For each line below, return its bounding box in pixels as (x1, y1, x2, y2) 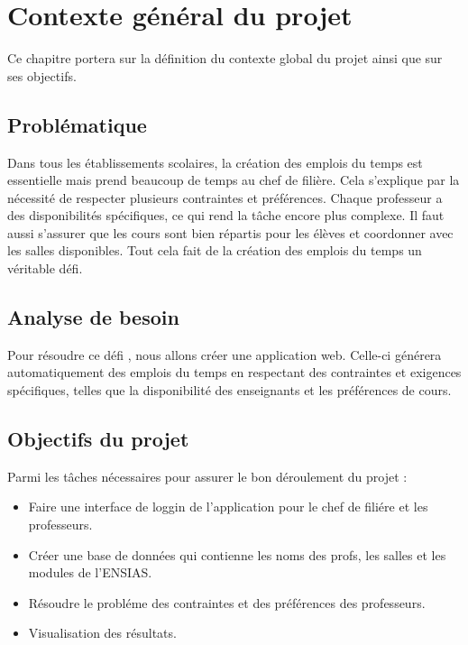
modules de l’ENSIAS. (28, 563, 152, 582)
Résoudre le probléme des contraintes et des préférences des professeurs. (28, 593, 426, 612)
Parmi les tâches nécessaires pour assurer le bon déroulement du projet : (7, 466, 408, 485)
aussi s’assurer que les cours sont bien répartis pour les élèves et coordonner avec (7, 223, 454, 242)
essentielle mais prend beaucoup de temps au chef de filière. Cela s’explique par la (7, 170, 460, 189)
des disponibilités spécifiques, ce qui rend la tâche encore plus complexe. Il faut (7, 206, 445, 225)
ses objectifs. (7, 66, 77, 85)
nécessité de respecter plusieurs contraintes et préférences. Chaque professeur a (7, 188, 443, 207)
